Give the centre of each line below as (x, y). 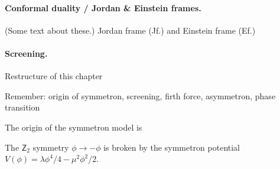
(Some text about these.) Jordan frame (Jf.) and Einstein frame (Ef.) (130, 30)
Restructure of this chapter (54, 76)
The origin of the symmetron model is (74, 127)
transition (22, 107)
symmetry (51, 147)
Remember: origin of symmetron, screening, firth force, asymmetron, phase (140, 95)
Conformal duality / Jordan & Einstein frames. (103, 7)
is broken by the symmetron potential (172, 147)
